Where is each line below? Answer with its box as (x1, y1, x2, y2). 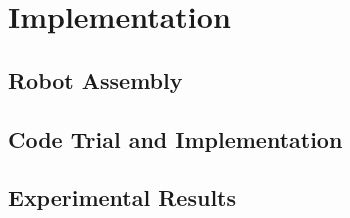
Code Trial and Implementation (8, 123, 343, 154)
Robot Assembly (8, 64, 183, 95)
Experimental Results (8, 182, 236, 213)
